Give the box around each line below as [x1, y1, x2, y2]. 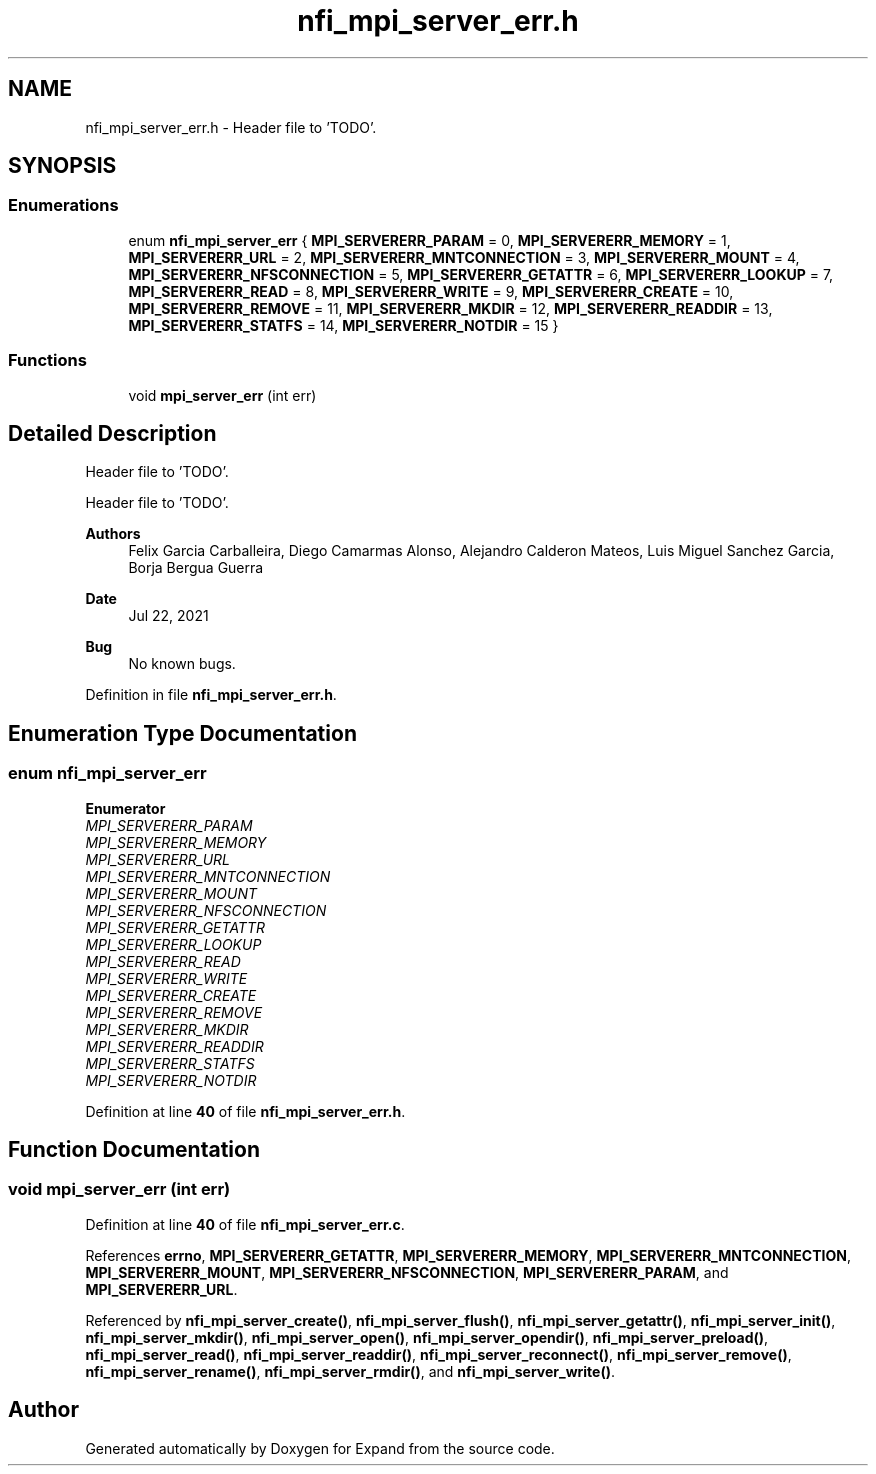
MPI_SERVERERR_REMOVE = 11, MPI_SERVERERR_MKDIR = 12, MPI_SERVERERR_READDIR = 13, [128, 299, 773, 317]
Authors [85, 525, 141, 543]
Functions [8, 350, 87, 371]
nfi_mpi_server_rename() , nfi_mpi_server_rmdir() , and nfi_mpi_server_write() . [85, 1362, 616, 1380]
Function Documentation [8, 1137, 260, 1163]
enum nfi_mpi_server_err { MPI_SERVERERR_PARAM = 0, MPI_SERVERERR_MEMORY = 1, [128, 231, 731, 249]
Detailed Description [8, 420, 217, 446]
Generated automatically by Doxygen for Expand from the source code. [85, 1439, 555, 1457]
